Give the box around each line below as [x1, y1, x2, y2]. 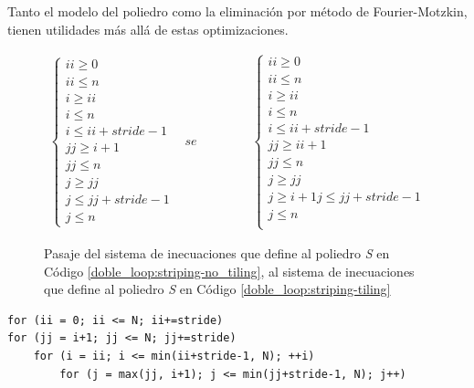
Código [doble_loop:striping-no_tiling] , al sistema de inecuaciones [44, 261, 415, 280]
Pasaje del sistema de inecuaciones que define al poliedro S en [44, 244, 390, 263]
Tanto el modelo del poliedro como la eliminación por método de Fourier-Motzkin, [7, 2, 468, 20]
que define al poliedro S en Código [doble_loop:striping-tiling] [44, 279, 391, 299]
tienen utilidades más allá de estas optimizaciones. [7, 19, 289, 38]
